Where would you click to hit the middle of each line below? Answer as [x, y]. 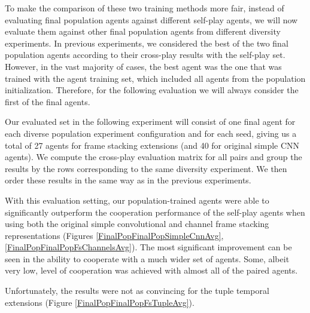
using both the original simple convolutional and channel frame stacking [137, 224]
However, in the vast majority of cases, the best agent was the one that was [143, 66]
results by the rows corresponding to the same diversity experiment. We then [146, 168]
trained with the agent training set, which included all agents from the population [155, 78]
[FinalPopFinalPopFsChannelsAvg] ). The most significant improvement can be [148, 247]
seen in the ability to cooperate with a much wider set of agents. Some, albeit [147, 258]
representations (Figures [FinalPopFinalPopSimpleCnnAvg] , [114, 235]
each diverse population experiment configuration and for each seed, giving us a [151, 133]
